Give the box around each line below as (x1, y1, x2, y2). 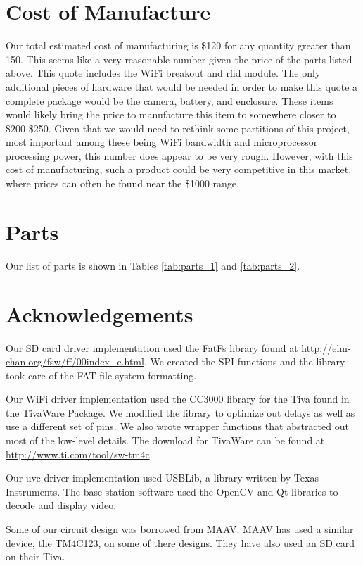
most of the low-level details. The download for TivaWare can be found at (6, 433, 325, 448)
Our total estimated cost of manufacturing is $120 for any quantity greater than (6, 38, 351, 53)
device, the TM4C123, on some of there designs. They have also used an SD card (6, 535, 355, 550)
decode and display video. (6, 498, 117, 512)
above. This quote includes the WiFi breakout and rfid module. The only (6, 65, 321, 80)
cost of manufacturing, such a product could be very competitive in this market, (6, 162, 352, 177)
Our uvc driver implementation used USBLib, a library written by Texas (6, 470, 319, 485)
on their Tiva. (6, 549, 65, 564)
